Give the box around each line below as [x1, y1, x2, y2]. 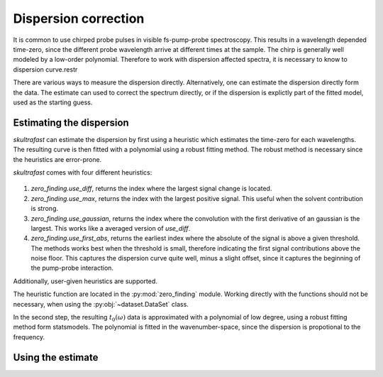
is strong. [30, 204, 59, 213]
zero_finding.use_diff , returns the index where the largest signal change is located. [30, 185, 272, 193]
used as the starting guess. [13, 98, 93, 106]
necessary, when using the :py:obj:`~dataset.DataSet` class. [13, 300, 189, 308]
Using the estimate [13, 351, 99, 364]
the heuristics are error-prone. [13, 155, 102, 163]
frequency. [13, 332, 45, 341]
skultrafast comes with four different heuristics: [13, 168, 152, 177]
